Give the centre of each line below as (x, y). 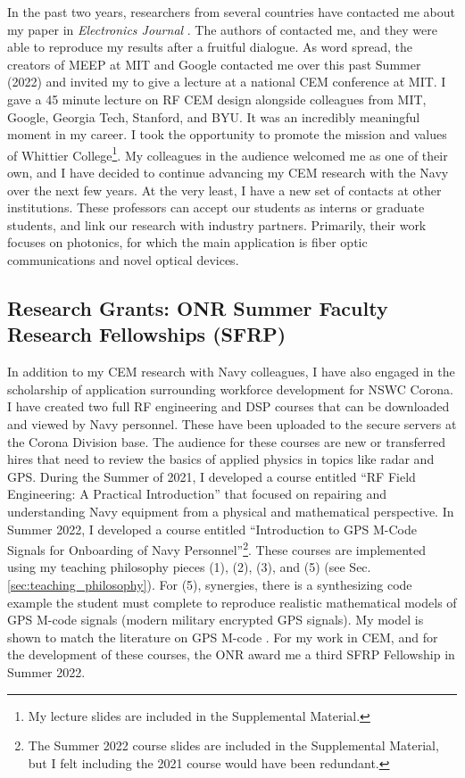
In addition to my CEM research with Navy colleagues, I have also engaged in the (231, 372)
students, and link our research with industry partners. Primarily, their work (217, 224)
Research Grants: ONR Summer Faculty (198, 307)
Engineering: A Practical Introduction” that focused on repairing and (197, 494)
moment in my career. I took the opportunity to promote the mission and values (227, 134)
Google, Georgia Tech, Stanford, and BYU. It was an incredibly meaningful (214, 116)
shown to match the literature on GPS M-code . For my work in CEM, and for (223, 637)
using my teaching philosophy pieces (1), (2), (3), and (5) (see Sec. (189, 567)
